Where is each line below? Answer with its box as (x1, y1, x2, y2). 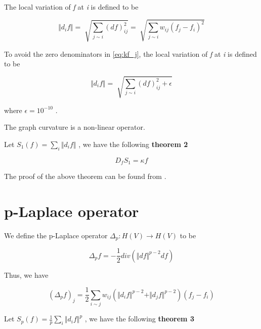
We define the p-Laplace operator (4, 230, 108, 240)
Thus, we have (4, 269, 49, 280)
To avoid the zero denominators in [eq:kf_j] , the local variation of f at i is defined (4, 48, 257, 59)
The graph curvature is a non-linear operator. (4, 122, 145, 132)
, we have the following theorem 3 (84, 313, 194, 324)
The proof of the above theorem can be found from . (4, 171, 166, 181)
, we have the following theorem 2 (78, 138, 188, 149)
